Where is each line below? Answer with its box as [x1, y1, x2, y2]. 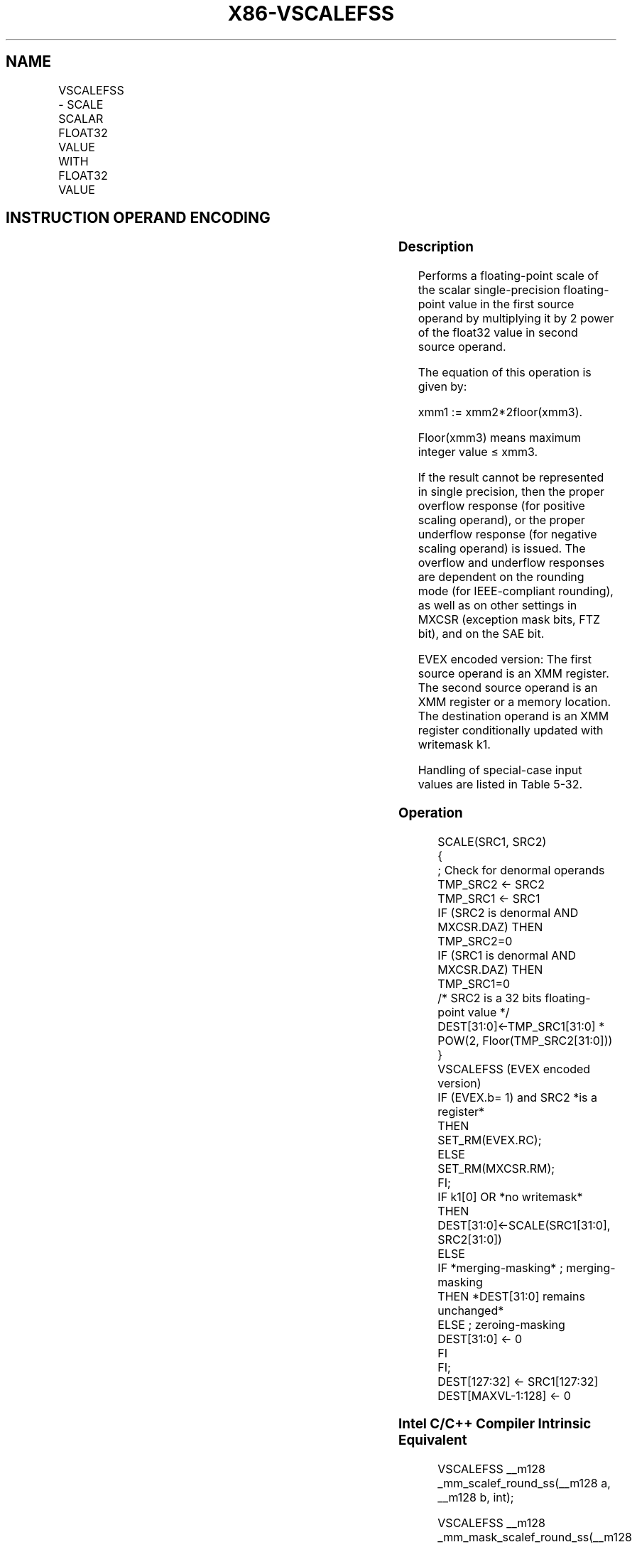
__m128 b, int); [437, 1490, 514, 1505]
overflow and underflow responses [418, 555, 605, 570]
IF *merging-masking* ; [437, 1260, 563, 1275]
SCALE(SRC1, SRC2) [437, 834, 547, 849]
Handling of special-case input [418, 763, 582, 778]
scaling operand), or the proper [418, 513, 585, 528]
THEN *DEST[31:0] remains [437, 1288, 585, 1303]
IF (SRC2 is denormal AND [437, 905, 579, 920]
